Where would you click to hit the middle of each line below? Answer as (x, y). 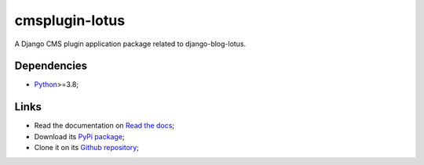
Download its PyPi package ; (79, 136)
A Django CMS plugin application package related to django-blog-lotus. (130, 44)
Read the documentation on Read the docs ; (104, 126)
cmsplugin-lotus (70, 20)
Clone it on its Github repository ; (86, 148)
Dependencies (51, 66)
